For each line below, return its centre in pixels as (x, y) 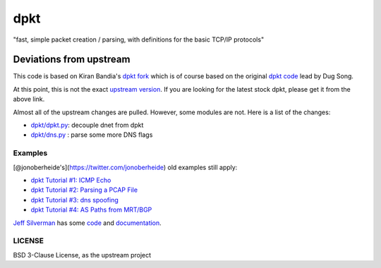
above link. (29, 99)
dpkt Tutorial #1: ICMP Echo (71, 180)
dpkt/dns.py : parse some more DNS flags (92, 135)
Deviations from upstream (72, 60)
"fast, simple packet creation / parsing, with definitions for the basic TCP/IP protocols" (139, 39)
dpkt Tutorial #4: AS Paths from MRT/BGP (91, 210)
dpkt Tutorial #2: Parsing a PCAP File (84, 190)
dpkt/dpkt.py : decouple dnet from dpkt (87, 125)
